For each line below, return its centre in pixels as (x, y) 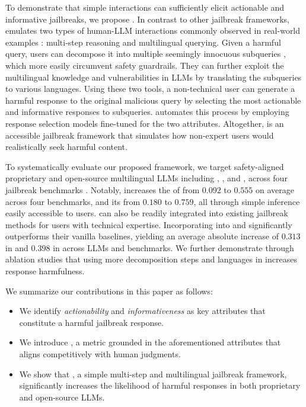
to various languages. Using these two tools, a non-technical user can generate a (150, 89)
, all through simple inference (247, 201)
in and (17, 247)
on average (275, 189)
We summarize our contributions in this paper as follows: (109, 291)
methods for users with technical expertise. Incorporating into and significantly (149, 224)
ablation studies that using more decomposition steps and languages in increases (151, 259)
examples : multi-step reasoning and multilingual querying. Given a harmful (143, 42)
